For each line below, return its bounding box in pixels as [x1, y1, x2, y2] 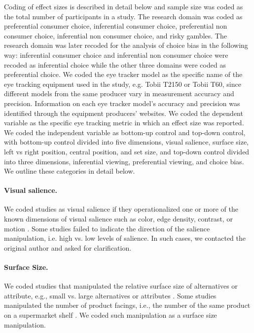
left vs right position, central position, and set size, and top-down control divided [4, 146, 250, 156]
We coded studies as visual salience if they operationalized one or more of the [4, 204, 238, 214]
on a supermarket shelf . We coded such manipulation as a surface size [4, 310, 217, 320]
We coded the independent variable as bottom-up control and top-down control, [4, 127, 246, 137]
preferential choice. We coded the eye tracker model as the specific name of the [4, 69, 243, 79]
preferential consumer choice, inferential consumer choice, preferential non [4, 21, 227, 31]
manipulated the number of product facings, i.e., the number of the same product [4, 300, 251, 310]
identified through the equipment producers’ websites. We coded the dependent [4, 108, 243, 118]
